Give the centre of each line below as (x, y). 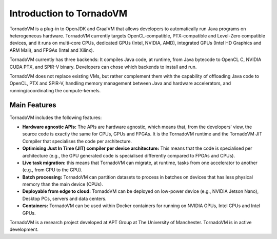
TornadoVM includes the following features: (56, 117)
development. (24, 230)
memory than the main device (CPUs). (63, 184)
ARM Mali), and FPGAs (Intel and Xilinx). (52, 50)
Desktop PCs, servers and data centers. (64, 198)
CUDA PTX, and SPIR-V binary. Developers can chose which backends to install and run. (103, 67)
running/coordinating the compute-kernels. (55, 90)
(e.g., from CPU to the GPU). (52, 170)
